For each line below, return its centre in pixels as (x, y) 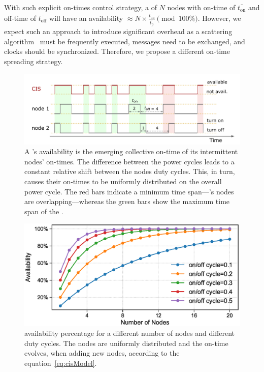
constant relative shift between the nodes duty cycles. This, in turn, (130, 171)
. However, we (219, 18)
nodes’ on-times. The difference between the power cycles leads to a (129, 161)
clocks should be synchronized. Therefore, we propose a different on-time (117, 51)
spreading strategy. (34, 61)
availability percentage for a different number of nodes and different (130, 333)
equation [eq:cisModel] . (61, 363)
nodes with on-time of (201, 7)
